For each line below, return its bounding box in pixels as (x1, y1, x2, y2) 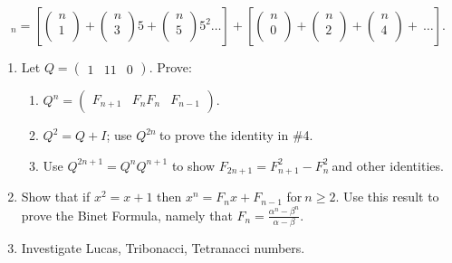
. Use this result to (335, 187, 439, 206)
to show (171, 155, 216, 174)
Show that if (21, 187, 91, 206)
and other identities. (332, 155, 444, 174)
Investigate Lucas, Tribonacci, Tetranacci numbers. (21, 238, 305, 257)
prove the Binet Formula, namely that (21, 205, 233, 224)
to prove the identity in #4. (159, 126, 313, 144)
